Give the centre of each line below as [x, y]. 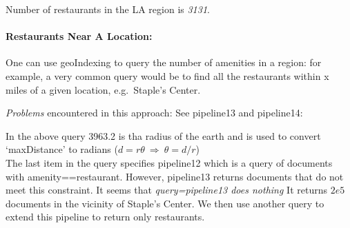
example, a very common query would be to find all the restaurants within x [167, 75]
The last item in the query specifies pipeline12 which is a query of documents [169, 162]
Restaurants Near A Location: [79, 36]
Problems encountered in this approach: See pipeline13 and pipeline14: [154, 113]
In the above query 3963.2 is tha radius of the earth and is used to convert [163, 135]
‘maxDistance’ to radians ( [62, 149]
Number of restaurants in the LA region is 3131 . [108, 9]
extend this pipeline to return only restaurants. [105, 217]
